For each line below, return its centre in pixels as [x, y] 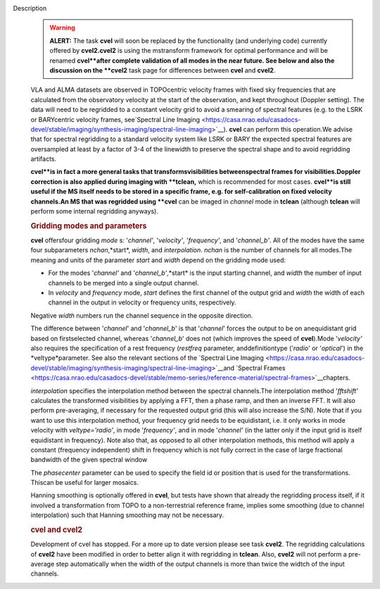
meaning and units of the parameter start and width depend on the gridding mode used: [158, 260]
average [43, 564]
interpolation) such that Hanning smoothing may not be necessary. [127, 515]
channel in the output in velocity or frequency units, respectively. [142, 302]
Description [30, 8]
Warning [62, 27]
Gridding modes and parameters [89, 225]
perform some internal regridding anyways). [94, 211]
